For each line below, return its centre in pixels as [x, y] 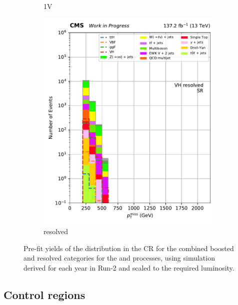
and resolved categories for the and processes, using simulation [119, 258]
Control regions [44, 294]
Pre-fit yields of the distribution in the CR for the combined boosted [129, 248]
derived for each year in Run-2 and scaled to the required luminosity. [129, 267]
